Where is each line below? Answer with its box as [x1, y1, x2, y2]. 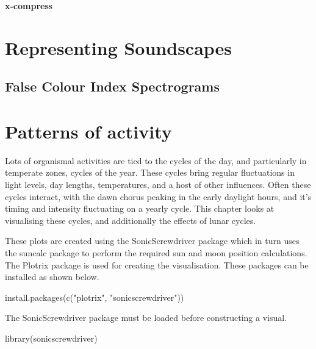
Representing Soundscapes [5, 35, 232, 60]
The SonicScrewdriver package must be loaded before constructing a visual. [5, 311, 287, 324]
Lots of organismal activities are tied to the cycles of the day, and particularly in [5, 154, 307, 167]
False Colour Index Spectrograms [5, 77, 220, 96]
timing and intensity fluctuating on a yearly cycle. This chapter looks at [5, 202, 275, 215]
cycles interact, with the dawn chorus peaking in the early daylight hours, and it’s [5, 190, 312, 203]
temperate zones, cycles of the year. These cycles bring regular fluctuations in [5, 166, 295, 179]
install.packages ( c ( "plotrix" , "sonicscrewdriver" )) [5, 290, 184, 303]
